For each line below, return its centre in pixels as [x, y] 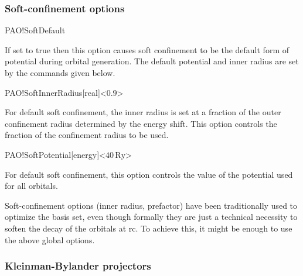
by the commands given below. [60, 73]
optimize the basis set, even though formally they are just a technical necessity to [151, 217]
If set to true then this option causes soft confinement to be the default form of [147, 49]
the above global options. [50, 239]
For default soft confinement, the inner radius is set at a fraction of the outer [143, 112]
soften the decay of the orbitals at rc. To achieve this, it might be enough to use [149, 228]
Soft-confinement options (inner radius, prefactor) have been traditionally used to [151, 205]
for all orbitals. [31, 186]
